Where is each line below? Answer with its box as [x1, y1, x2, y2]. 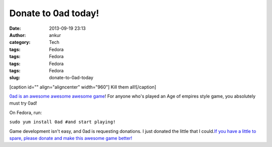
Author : [9, 32, 26, 38]
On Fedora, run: [9, 109, 42, 116]
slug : [9, 75, 20, 81]
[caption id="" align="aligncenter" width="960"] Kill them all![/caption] [9, 84, 156, 90]
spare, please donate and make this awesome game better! [9, 135, 132, 141]
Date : [9, 25, 21, 31]
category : [9, 39, 31, 45]
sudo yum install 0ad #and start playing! [9, 119, 116, 125]
